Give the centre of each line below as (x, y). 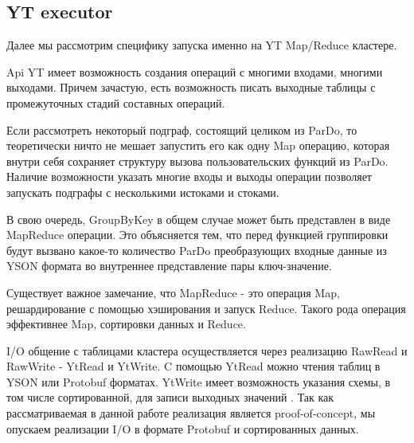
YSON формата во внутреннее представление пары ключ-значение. (169, 266)
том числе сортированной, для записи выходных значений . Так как (170, 397)
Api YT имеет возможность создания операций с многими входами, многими (195, 71)
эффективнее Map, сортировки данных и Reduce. (126, 324)
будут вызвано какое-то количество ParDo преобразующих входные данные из (197, 250)
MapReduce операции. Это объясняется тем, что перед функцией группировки (197, 235)
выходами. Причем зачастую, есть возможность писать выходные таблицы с (191, 87)
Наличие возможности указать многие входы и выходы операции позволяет (189, 176)
